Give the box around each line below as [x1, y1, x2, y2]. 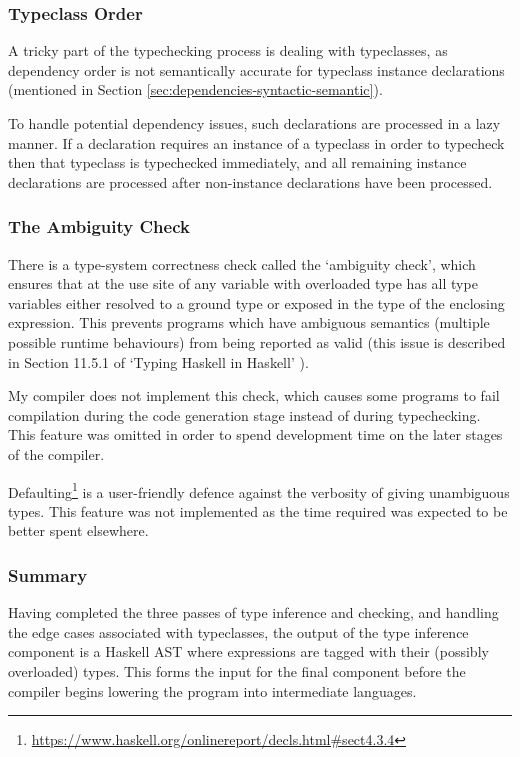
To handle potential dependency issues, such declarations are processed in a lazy [8, 113, 501, 133]
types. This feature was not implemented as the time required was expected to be [8, 500, 508, 521]
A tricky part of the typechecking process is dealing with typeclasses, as [8, 40, 448, 61]
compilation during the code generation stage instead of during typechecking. [8, 404, 481, 425]
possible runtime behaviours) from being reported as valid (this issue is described [8, 331, 506, 352]
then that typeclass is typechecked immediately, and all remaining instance [8, 152, 467, 173]
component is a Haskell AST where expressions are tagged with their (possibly [8, 641, 489, 662]
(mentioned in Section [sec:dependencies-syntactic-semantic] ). [8, 79, 383, 100]
